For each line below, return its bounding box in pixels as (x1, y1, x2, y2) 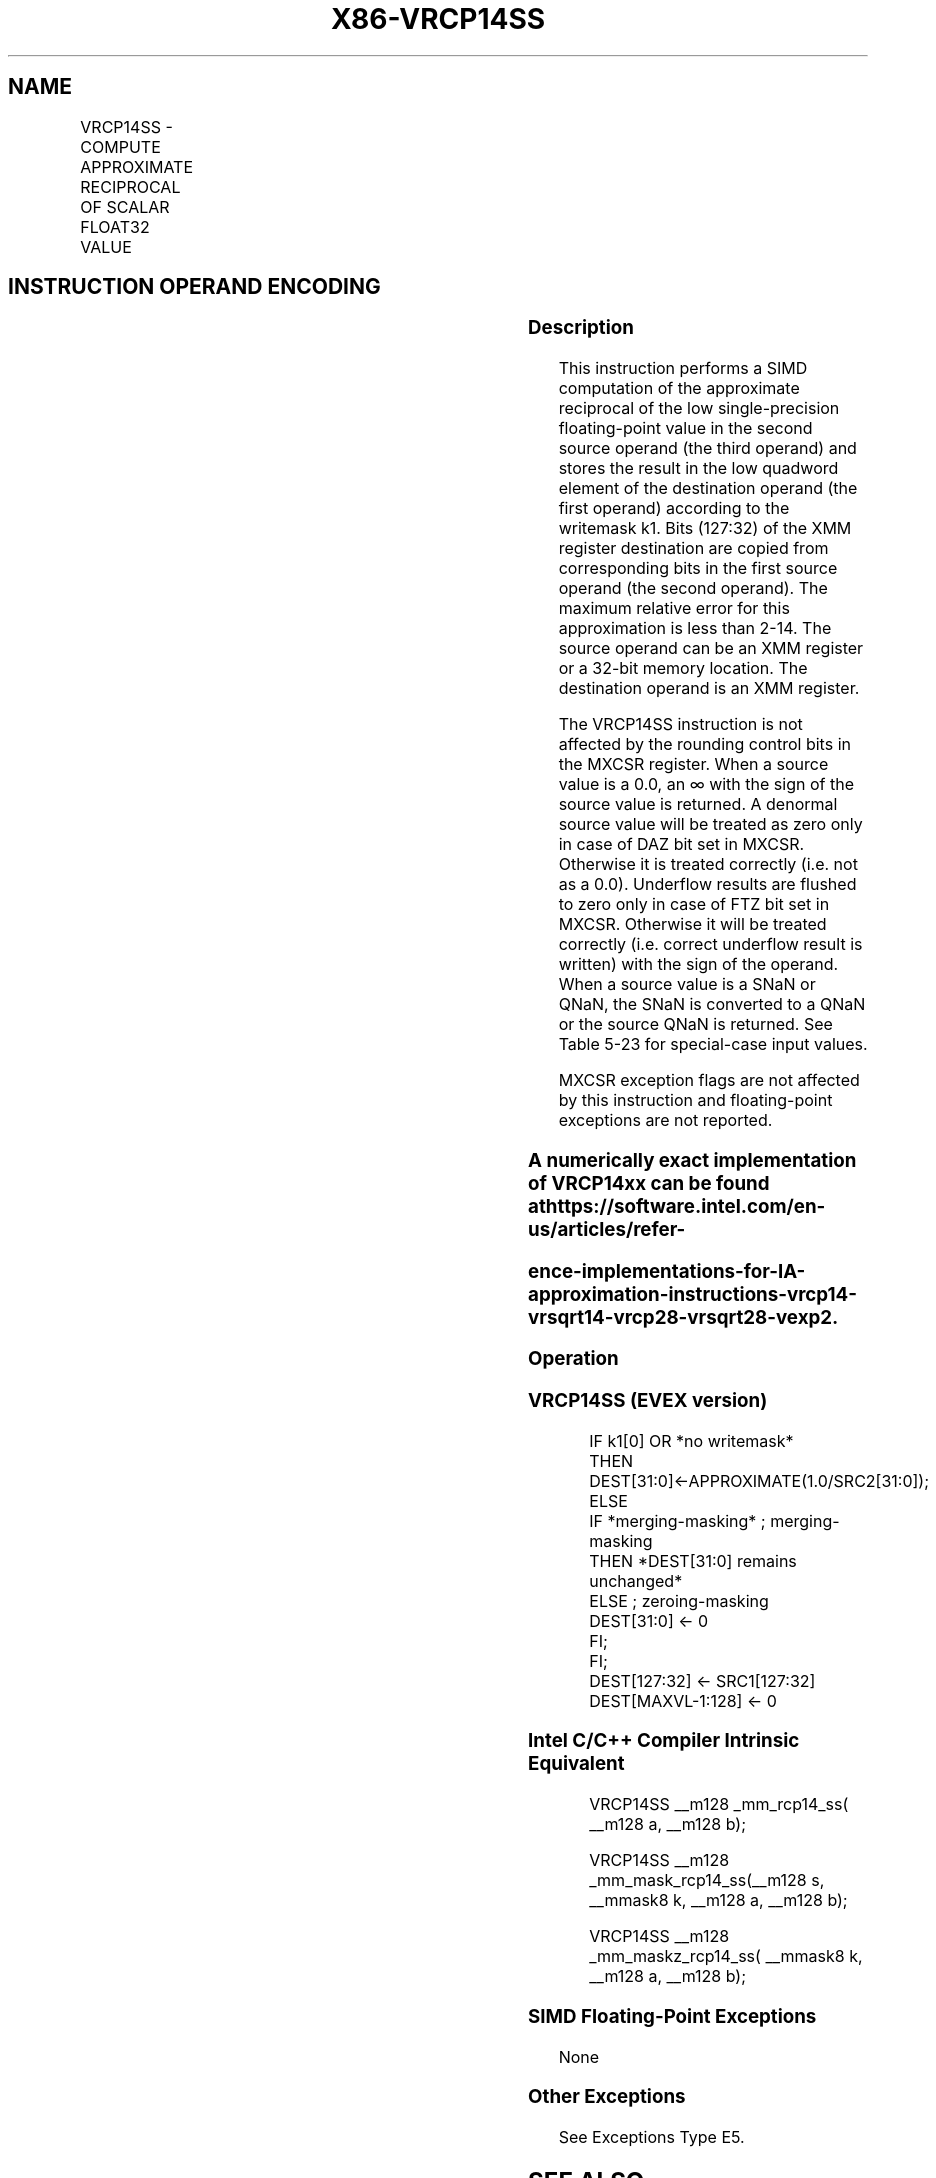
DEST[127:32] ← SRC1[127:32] (589, 1670, 816, 1691)
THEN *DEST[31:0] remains (589, 1550, 797, 1571)
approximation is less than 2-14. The (558, 618, 832, 639)
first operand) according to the (558, 498, 790, 519)
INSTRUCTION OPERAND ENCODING (8, 274, 381, 300)
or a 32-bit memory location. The (558, 658, 808, 679)
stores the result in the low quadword (558, 458, 839, 479)
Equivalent (528, 1752, 625, 1776)
